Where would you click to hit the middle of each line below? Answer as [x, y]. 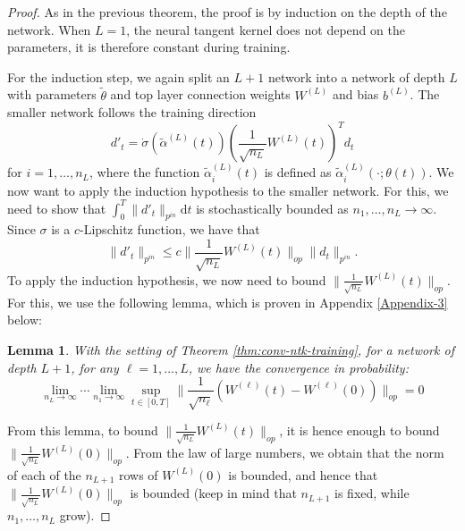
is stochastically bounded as [272, 208]
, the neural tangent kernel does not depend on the [266, 29]
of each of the [44, 474]
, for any [95, 367]
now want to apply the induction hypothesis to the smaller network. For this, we [228, 190]
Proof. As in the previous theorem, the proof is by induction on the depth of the [227, 12]
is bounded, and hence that [303, 474]
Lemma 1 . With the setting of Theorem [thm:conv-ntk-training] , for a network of [231, 349]
